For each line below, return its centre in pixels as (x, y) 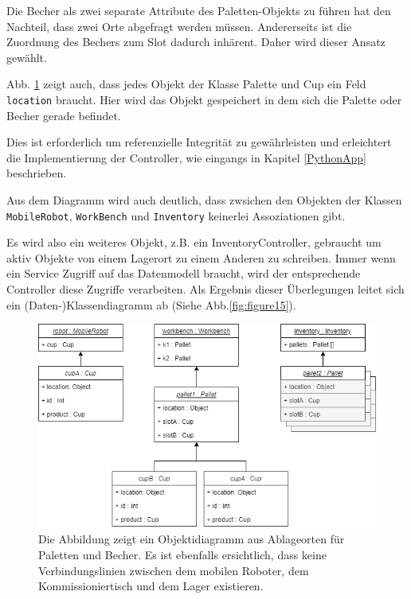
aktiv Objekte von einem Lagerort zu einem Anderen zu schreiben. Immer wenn (201, 257)
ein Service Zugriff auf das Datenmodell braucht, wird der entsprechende (184, 273)
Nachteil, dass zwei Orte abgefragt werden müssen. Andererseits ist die (179, 26)
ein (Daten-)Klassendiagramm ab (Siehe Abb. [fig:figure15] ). (151, 304)
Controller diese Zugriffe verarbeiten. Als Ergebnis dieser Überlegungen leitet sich (205, 289)
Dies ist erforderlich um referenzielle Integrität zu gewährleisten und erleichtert (199, 142)
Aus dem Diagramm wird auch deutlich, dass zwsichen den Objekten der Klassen (204, 200)
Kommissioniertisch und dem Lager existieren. (151, 586)
